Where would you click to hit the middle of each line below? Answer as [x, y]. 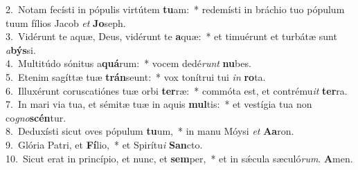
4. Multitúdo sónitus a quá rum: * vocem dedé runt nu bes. [128, 63]
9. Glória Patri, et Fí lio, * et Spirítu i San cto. [104, 144]
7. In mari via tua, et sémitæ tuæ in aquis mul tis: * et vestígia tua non [159, 104]
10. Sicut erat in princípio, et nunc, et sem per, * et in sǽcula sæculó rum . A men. [179, 158]
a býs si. [21, 49]
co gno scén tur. [36, 117]
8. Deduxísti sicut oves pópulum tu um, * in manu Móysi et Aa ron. [150, 131]
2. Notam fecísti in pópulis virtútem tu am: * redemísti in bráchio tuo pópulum [175, 9]
